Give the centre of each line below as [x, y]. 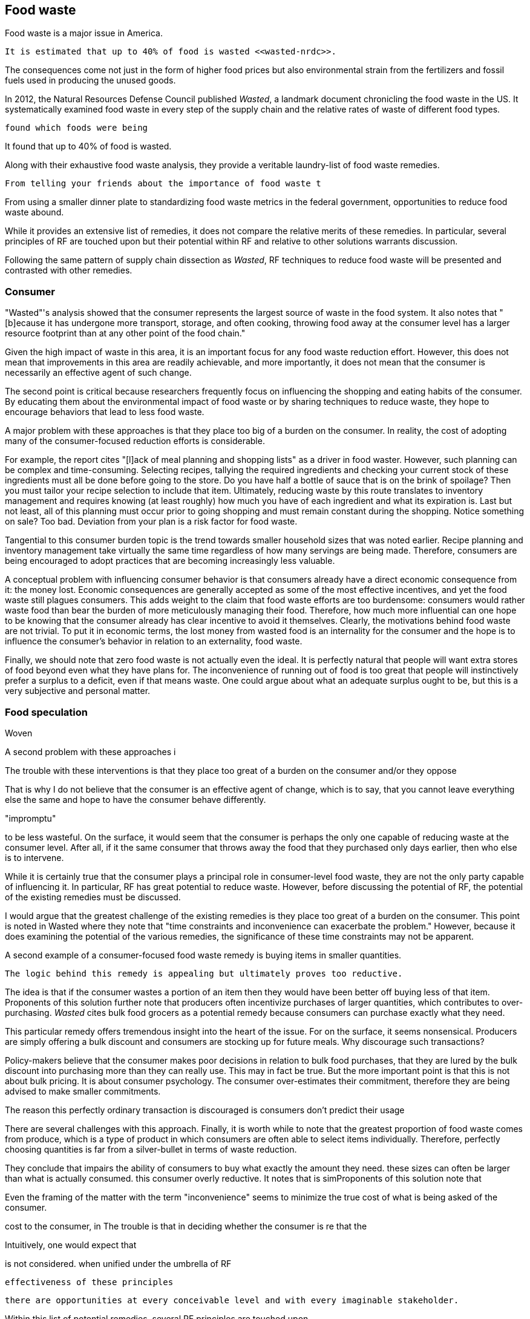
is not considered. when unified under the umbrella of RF [118, 1263]
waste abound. [34, 212]
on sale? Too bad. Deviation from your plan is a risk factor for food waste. [151, 522]
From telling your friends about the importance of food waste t [163, 184]
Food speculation [46, 712]
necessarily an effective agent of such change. [98, 373]
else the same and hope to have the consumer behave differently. [136, 799]
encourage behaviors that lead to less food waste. [105, 412]
